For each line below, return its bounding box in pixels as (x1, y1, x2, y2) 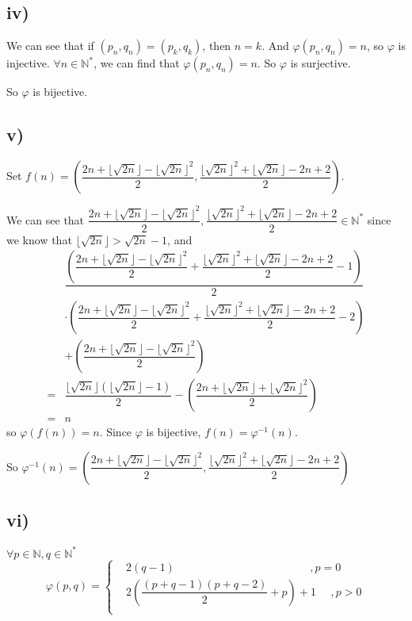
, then (202, 37, 231, 54)
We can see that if (6, 37, 94, 54)
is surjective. (290, 55, 351, 71)
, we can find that (93, 55, 180, 71)
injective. (6, 55, 50, 71)
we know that (6, 231, 72, 247)
